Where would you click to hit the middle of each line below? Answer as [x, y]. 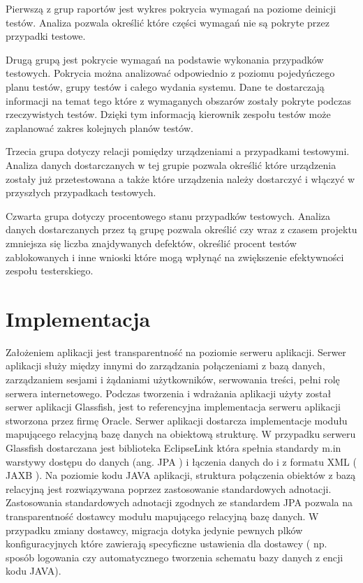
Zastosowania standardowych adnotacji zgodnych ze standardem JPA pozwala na [179, 502]
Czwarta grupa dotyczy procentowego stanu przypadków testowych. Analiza [168, 215]
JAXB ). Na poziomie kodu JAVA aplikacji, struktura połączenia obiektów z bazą [181, 475]
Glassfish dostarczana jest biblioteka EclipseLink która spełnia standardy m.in [173, 447]
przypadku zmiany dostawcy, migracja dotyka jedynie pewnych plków [154, 530]
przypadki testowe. [46, 36]
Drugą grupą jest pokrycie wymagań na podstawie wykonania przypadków [165, 59]
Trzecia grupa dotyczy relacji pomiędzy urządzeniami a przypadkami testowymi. [178, 151]
